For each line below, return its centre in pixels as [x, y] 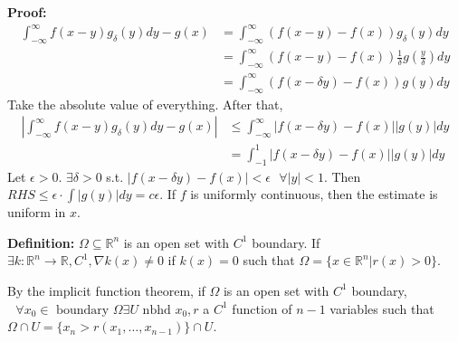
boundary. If [286, 242]
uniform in [37, 212]
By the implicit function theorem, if [106, 290]
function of [262, 308]
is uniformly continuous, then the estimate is [314, 194]
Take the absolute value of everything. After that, [145, 104]
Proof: [27, 12]
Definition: [41, 242]
